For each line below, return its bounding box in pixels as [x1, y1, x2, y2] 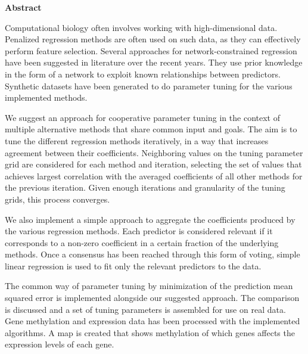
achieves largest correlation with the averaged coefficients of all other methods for [5, 169, 303, 182]
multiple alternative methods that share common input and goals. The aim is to [5, 123, 297, 135]
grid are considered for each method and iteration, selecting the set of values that [5, 158, 302, 170]
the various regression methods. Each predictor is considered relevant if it [5, 225, 273, 237]
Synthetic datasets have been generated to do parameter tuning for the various [5, 79, 293, 92]
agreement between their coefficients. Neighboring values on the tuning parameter [5, 146, 303, 159]
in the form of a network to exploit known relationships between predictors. [5, 67, 281, 80]
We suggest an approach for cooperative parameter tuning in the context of [5, 111, 280, 123]
